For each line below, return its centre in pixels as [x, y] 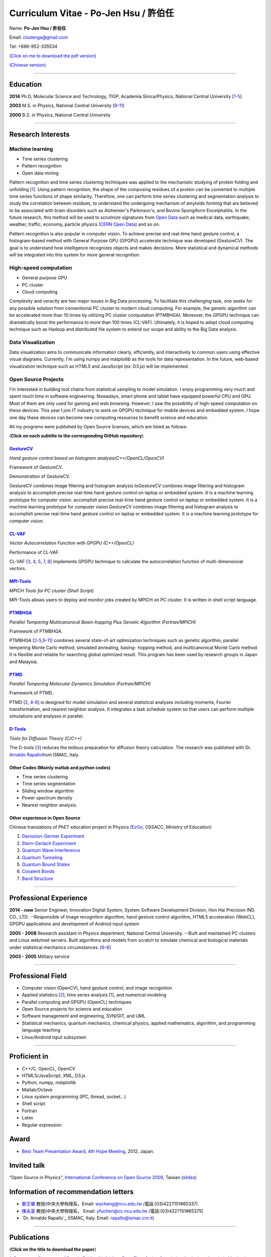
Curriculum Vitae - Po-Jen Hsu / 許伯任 [92, 13]
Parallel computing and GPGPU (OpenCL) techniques [77, 1002]
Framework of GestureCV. [36, 467]
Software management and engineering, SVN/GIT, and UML [84, 1016]
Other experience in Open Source [45, 818]
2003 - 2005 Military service [39, 956]
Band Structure [37, 878]
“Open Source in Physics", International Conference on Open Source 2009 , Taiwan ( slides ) [103, 1178]
